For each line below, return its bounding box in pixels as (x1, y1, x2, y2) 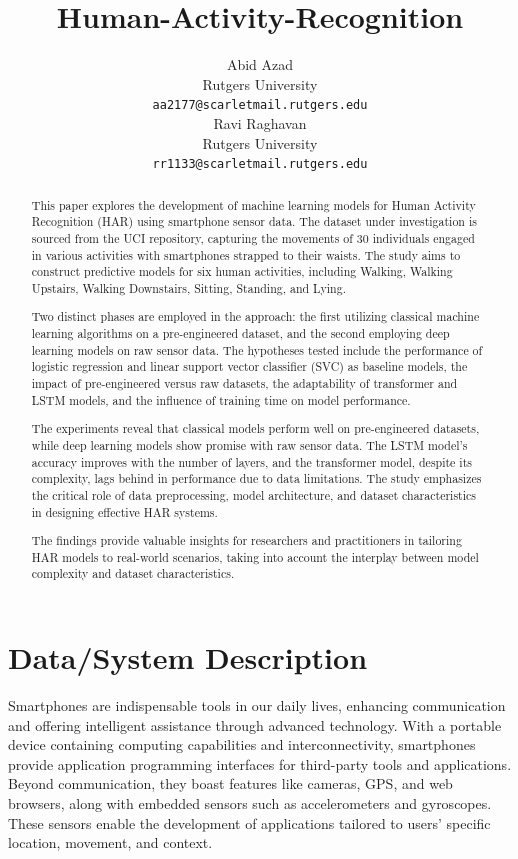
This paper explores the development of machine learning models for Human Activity (31, 196, 476, 213)
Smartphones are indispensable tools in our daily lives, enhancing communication (8, 695, 506, 715)
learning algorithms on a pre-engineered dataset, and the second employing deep (31, 325, 450, 342)
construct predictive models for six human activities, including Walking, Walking (31, 263, 453, 280)
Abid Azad (226, 54, 294, 75)
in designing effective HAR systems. (31, 503, 218, 520)
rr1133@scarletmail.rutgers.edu (152, 157, 368, 172)
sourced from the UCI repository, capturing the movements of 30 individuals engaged (31, 229, 475, 246)
